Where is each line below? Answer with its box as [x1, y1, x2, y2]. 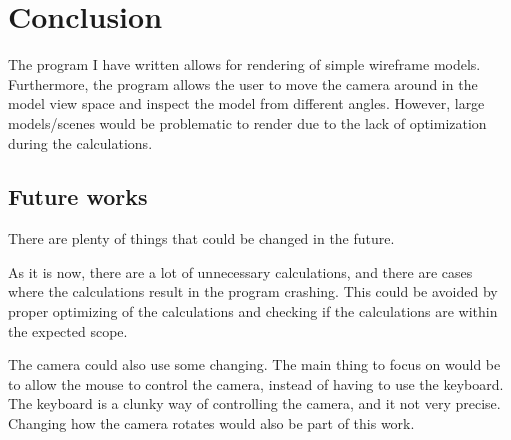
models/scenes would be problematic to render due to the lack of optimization [8, 112, 487, 133]
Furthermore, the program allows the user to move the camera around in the [8, 73, 478, 94]
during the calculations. [8, 132, 153, 153]
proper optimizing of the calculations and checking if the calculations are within [8, 301, 498, 322]
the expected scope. [8, 320, 128, 341]
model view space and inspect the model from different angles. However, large [8, 93, 485, 114]
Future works [8, 181, 148, 212]
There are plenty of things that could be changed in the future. [8, 228, 395, 249]
